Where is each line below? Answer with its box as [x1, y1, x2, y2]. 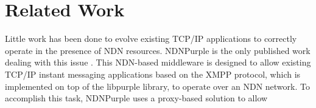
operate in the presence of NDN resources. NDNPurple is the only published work [5, 44, 311, 56]
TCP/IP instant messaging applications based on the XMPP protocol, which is [5, 67, 301, 80]
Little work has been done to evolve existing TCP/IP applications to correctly [5, 32, 297, 45]
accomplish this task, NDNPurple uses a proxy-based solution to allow [5, 92, 268, 104]
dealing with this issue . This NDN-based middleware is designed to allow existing [5, 56, 311, 69]
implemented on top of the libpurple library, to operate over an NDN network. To [5, 79, 310, 92]
